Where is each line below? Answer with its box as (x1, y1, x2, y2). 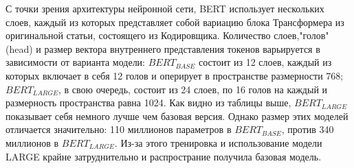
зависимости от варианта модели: (5, 55, 146, 69)
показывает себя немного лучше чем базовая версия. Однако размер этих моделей (5, 108, 349, 123)
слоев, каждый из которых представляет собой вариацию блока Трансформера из (5, 14, 344, 29)
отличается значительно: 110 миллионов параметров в (5, 122, 232, 136)
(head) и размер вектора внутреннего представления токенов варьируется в (5, 41, 320, 56)
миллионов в (5, 135, 59, 149)
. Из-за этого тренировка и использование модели (114, 135, 322, 149)
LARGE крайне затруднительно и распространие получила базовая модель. (5, 149, 322, 163)
